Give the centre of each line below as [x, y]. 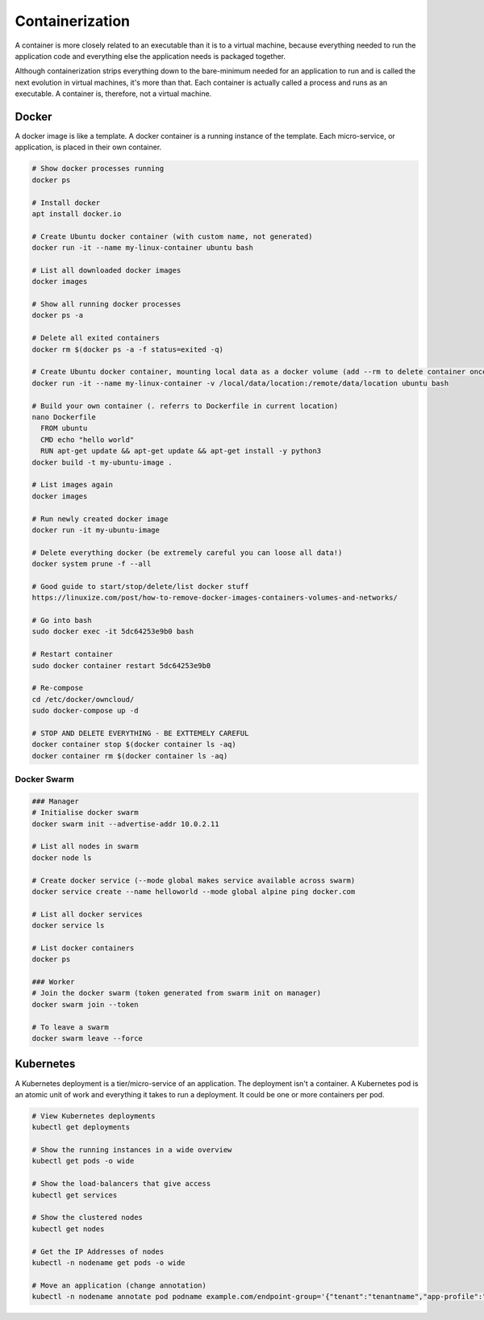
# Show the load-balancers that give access [121, 1184]
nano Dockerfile [64, 417]
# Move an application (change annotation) [119, 1285]
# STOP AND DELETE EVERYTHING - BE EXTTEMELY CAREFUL [140, 733]
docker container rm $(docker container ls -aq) [130, 756]
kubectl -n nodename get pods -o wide [108, 1263]
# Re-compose [58, 688]
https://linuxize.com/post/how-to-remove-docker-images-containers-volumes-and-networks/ [215, 598]
